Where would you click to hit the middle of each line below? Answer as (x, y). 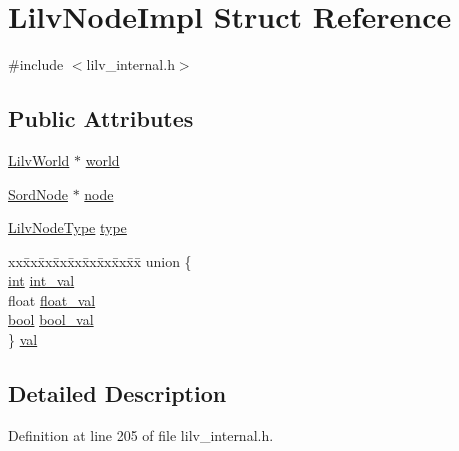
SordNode (38, 193)
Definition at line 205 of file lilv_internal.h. (141, 434)
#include (36, 64)
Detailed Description (117, 393)
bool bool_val (51, 319)
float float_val (52, 299)
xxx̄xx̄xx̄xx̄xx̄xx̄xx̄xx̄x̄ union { (100, 260)
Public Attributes (101, 118)
